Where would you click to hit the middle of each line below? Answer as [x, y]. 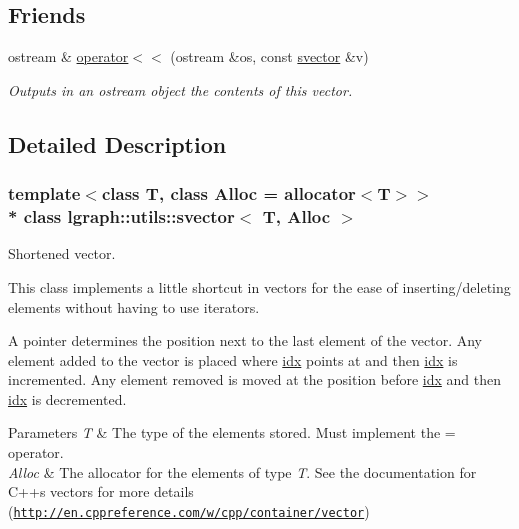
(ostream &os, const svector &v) [269, 56]
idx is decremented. [67, 398]
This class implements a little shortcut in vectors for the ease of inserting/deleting [259, 286]
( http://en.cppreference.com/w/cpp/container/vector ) [189, 510]
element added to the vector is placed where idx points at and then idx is [233, 359]
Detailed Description [117, 143]
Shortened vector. [62, 253]
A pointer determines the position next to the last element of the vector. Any [245, 340]
